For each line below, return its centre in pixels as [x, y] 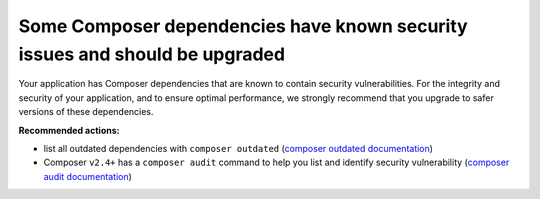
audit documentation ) [87, 176]
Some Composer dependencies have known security [243, 26]
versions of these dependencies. [86, 112]
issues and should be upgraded [151, 54]
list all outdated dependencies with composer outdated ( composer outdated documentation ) [238, 148]
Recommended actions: [69, 130]
